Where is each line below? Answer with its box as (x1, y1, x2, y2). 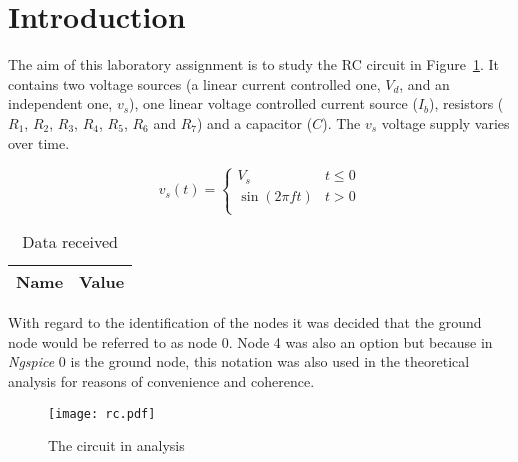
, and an (399, 73, 450, 94)
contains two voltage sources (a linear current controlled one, (8, 73, 381, 94)
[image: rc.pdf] (48, 406, 156, 421)
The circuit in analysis (48, 435, 185, 456)
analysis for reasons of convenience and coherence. (8, 370, 315, 391)
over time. (8, 132, 70, 153)
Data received (22, 230, 118, 254)
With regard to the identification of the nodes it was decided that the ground (8, 312, 482, 333)
